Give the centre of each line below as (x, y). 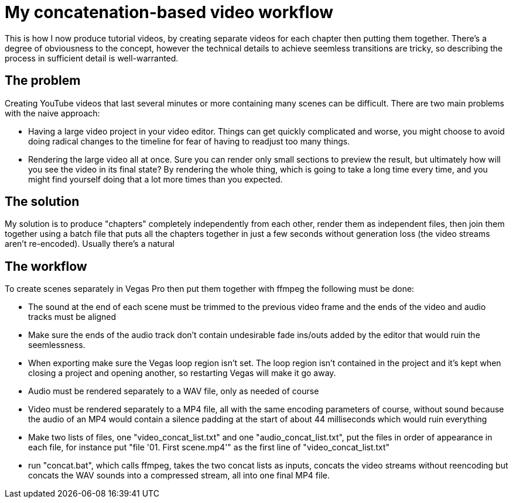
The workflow (46, 266)
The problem (43, 81)
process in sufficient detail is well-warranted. (92, 58)
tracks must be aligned (72, 317)
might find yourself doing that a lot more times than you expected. (155, 179)
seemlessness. (57, 345)
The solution (42, 202)
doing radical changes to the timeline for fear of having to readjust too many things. (189, 141)
